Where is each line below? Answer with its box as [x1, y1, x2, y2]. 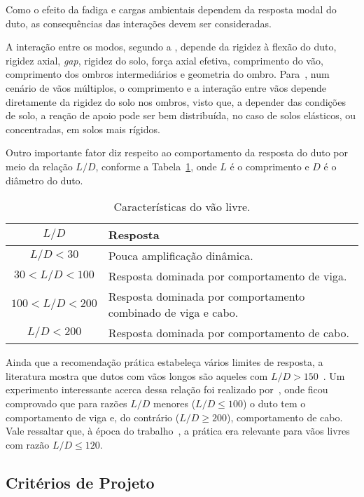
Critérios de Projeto [6, 471, 155, 493]
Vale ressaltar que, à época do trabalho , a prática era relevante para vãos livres [6, 423, 350, 438]
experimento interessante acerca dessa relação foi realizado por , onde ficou [6, 382, 328, 397]
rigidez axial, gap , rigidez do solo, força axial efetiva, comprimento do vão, [6, 53, 323, 67]
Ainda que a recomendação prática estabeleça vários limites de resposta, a [6, 355, 323, 369]
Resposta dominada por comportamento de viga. [108, 268, 347, 285]
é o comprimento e [230, 158, 309, 173]
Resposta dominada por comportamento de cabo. [108, 325, 349, 341]
